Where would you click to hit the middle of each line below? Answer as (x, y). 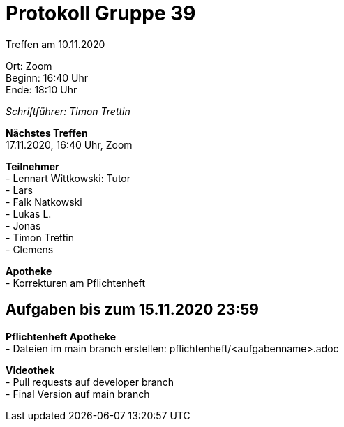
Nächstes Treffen (47, 133)
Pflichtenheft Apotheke (61, 336)
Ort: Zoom (29, 66)
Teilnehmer (32, 166)
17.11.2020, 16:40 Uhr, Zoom (69, 144)
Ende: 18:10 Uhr (42, 89)
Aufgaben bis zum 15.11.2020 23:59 (132, 310)
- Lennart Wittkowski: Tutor (68, 178)
